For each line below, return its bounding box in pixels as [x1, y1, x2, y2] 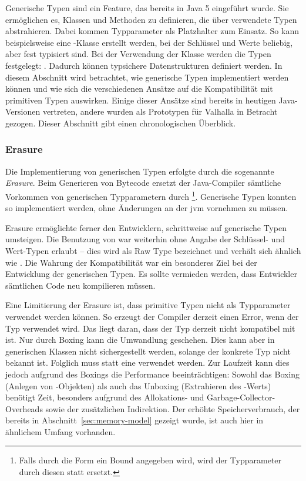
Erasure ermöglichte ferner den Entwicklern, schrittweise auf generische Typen [5, 221, 287, 233]
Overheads [5, 402, 43, 415]
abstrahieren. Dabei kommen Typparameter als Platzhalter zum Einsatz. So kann [5, 25, 299, 37]
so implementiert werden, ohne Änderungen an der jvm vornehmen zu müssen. [5, 202, 288, 214]
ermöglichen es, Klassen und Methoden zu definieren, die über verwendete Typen [5, 13, 297, 25]
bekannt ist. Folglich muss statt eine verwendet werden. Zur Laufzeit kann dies [5, 356, 290, 369]
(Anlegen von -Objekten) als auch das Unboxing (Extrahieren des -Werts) [5, 379, 271, 392]
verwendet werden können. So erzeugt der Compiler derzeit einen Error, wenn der [5, 310, 299, 322]
